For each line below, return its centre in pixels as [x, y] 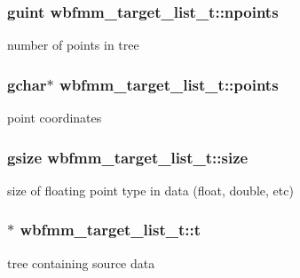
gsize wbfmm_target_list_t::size [128, 157]
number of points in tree [73, 45]
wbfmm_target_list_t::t [111, 230]
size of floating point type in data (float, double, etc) [150, 190]
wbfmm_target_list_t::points [169, 84]
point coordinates [55, 118]
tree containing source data [81, 262]
